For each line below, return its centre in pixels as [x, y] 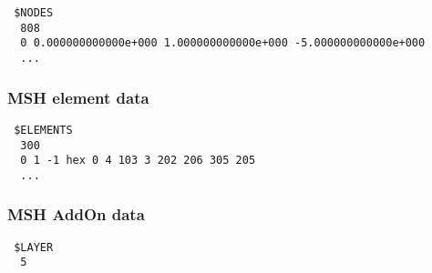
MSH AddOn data [76, 214]
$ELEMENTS [43, 130]
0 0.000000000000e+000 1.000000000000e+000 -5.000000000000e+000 [223, 43]
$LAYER [34, 247]
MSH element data [78, 97]
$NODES [34, 13]
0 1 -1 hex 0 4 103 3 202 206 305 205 [138, 161]
